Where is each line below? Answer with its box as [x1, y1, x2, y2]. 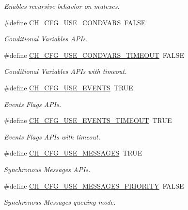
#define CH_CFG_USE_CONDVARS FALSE [4, 17, 146, 27]
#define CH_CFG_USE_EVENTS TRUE [4, 82, 133, 92]
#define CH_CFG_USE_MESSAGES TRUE [4, 148, 142, 158]
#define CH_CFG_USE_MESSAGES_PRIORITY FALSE [4, 180, 184, 191]
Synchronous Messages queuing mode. [4, 197, 116, 207]
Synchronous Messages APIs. [4, 164, 91, 174]
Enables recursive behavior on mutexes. [4, 1, 120, 11]
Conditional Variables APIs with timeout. [4, 66, 127, 76]
